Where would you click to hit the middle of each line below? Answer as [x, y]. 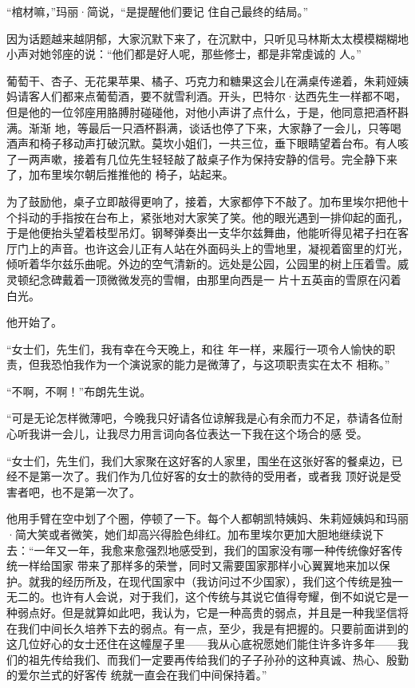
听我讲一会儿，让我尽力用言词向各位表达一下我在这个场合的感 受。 [192, 434]
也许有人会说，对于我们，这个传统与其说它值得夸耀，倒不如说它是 [224, 597]
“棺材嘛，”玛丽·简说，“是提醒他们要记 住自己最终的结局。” [157, 11]
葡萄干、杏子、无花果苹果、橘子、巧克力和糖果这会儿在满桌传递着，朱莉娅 [202, 80]
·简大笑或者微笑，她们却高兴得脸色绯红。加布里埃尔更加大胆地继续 [184, 534]
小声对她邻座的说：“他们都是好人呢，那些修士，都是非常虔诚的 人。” [184, 54]
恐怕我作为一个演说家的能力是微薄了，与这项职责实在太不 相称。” [220, 364]
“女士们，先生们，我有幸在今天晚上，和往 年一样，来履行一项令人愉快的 [196, 348]
